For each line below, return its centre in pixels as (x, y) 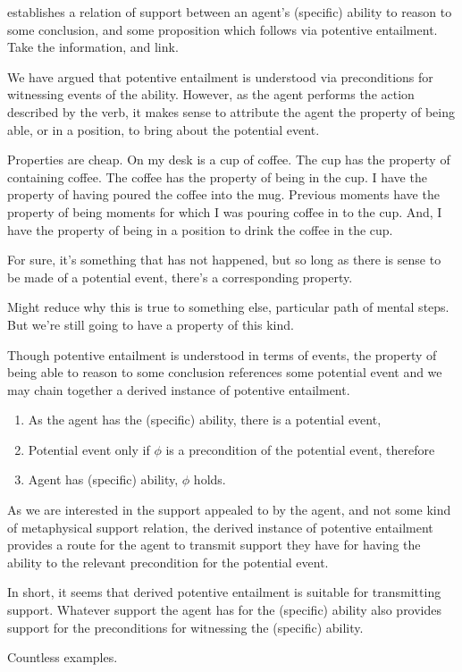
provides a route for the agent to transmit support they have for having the (214, 545)
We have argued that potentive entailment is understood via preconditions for (220, 76)
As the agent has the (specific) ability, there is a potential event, (205, 420)
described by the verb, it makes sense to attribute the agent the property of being (231, 111)
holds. (210, 479)
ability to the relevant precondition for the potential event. (168, 562)
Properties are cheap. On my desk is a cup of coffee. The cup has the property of (229, 160)
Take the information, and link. (93, 47)
